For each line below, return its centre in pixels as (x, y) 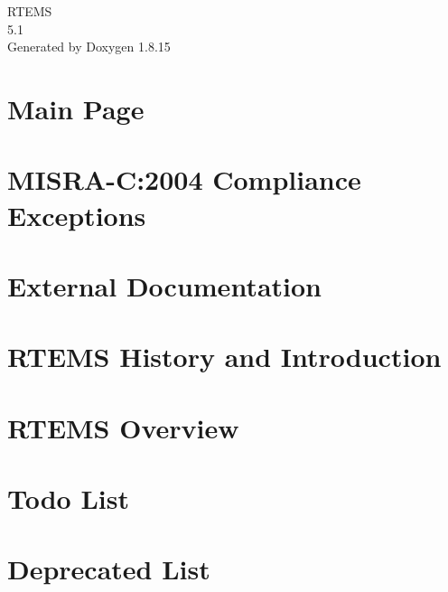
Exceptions (77, 215)
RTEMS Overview (123, 427)
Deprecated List (109, 569)
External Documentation (164, 285)
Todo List (68, 498)
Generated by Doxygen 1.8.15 (89, 47)
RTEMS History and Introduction (224, 357)
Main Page (76, 108)
